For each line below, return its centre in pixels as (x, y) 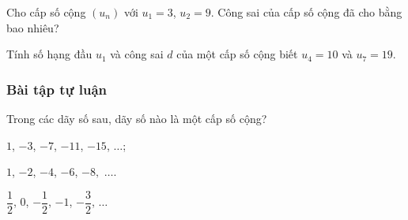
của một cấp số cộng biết (237, 54)
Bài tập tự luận (57, 89)
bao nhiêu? (33, 27)
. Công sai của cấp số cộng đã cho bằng (306, 12)
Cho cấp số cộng (46, 12)
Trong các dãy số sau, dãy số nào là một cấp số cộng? (137, 118)
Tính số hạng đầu (49, 54)
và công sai (137, 54)
